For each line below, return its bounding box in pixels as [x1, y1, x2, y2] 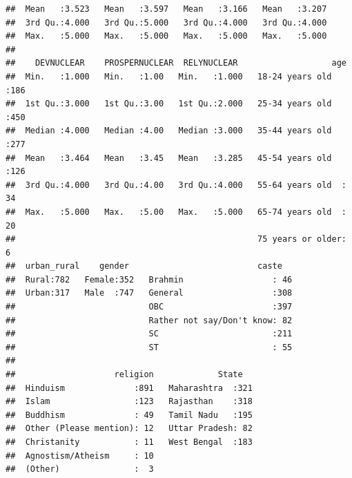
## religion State [6, 370, 243, 380]
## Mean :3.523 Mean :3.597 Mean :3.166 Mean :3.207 [6, 4, 327, 14]
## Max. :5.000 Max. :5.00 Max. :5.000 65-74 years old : [6, 207, 346, 217]
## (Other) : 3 [6, 464, 154, 475]
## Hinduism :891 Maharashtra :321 [6, 383, 253, 393]
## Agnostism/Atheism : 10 [6, 450, 154, 461]
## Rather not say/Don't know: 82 [6, 315, 293, 325]
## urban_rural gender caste [6, 261, 282, 271]
